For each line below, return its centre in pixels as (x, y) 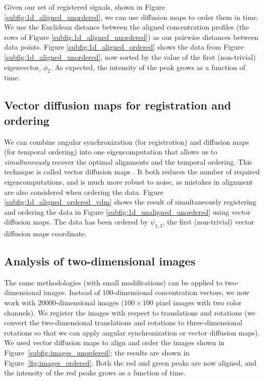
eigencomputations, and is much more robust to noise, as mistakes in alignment (129, 181)
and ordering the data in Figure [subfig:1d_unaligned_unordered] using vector (127, 211)
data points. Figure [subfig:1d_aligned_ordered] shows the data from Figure (124, 47)
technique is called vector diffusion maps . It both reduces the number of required (132, 172)
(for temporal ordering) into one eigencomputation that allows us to (111, 152)
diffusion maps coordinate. (46, 233)
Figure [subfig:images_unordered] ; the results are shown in (97, 353)
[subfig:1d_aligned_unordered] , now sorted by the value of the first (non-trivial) (130, 57)
